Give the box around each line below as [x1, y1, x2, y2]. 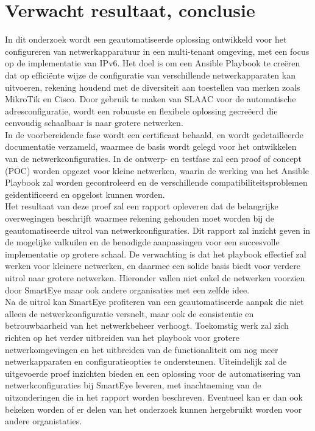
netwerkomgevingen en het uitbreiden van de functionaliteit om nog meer [5, 343, 278, 356]
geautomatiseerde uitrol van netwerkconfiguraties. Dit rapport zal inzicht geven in [5, 223, 311, 236]
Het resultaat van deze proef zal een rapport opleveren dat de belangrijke [5, 200, 278, 212]
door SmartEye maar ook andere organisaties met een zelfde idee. [5, 283, 250, 296]
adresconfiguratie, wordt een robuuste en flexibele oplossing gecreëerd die [5, 104, 278, 117]
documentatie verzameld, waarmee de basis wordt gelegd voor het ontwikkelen [5, 140, 297, 153]
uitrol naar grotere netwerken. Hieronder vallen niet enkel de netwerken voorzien [5, 272, 305, 284]
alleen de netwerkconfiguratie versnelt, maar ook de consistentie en [5, 307, 254, 320]
